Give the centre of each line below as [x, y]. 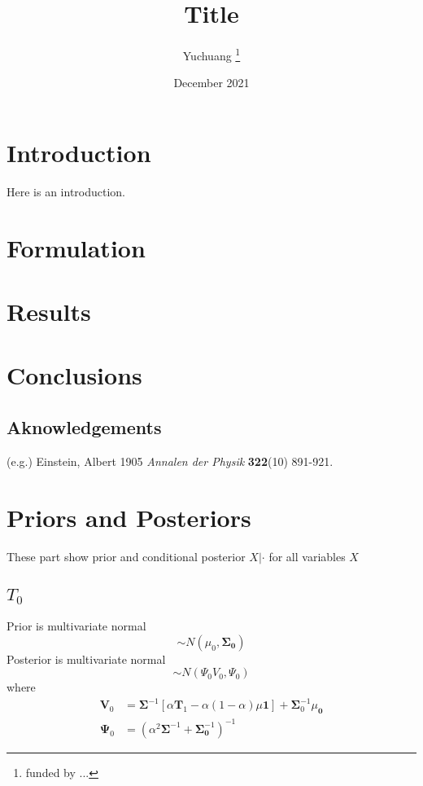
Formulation [76, 247]
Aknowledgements [84, 427]
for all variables [307, 556]
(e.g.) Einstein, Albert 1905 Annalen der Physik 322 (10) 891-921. [170, 461]
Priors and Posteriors [129, 517]
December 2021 [211, 83]
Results [49, 312]
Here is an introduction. [66, 191]
